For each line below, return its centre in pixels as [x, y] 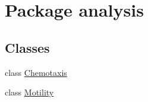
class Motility [29, 92]
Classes [27, 47]
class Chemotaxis [36, 72]
